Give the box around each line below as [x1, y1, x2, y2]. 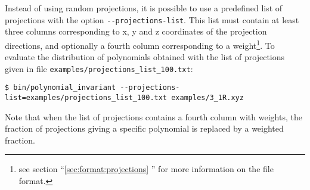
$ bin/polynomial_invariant [5, 83, 116, 92]
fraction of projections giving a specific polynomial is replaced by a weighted [5, 122, 284, 135]
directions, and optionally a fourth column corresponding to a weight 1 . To [5, 37, 275, 51]
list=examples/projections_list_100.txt [5, 94, 168, 102]
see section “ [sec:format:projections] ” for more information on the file [18, 163, 274, 175]
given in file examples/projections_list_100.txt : [5, 62, 193, 74]
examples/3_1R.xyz [171, 94, 244, 102]
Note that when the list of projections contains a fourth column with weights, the [5, 110, 302, 123]
